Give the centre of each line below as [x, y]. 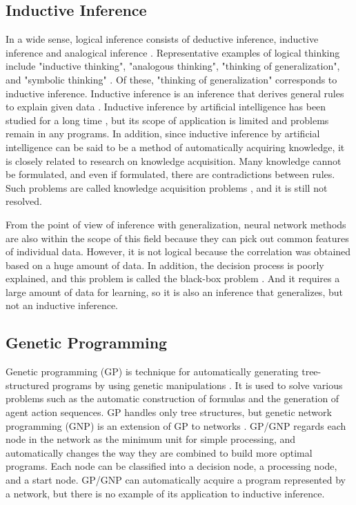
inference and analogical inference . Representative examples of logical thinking [173, 52]
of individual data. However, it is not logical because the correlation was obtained [178, 251]
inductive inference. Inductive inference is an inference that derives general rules [175, 93]
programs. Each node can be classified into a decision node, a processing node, [171, 466]
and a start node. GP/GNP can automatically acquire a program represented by [176, 480]
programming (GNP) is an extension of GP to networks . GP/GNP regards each [176, 425]
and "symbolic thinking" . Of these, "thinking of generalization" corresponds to [171, 79]
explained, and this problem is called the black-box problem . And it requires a [173, 278]
